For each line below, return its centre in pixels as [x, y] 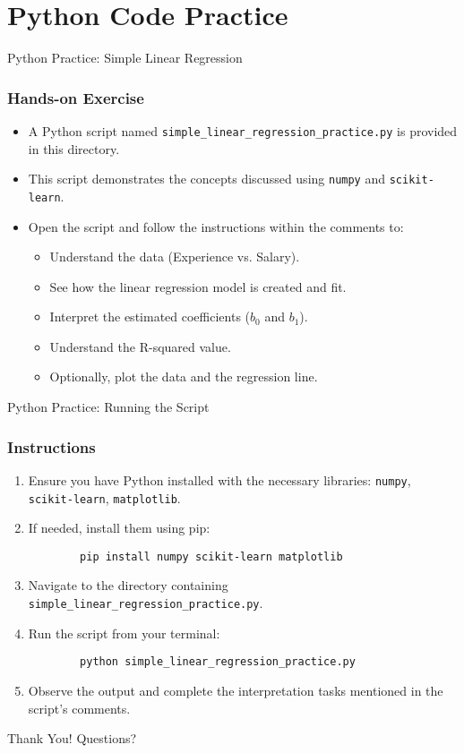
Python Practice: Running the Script [108, 407]
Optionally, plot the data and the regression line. [184, 376]
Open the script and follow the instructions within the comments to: [216, 226]
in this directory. [74, 148]
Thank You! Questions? [72, 738]
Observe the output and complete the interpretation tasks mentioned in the [236, 690]
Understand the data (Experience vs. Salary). [175, 257]
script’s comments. [79, 708]
